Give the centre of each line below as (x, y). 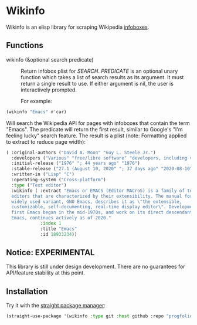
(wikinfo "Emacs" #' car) (36, 112)
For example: (37, 101)
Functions (25, 45)
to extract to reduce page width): (46, 141)
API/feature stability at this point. (45, 273)
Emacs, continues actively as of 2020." (61, 218)
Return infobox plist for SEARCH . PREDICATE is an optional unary (99, 71)
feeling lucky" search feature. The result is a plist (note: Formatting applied (96, 136)
